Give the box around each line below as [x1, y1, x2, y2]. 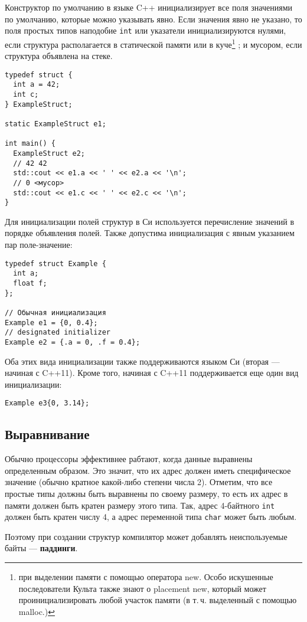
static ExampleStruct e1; [5, 119, 106, 128]
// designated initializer [5, 328, 110, 337]
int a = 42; [13, 80, 60, 89]
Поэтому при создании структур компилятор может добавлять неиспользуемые [5, 530, 288, 542]
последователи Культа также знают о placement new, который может [18, 582, 266, 594]
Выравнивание [5, 425, 90, 443]
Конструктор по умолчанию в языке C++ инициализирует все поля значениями [5, 1, 293, 13]
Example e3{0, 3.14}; [5, 399, 90, 408]
